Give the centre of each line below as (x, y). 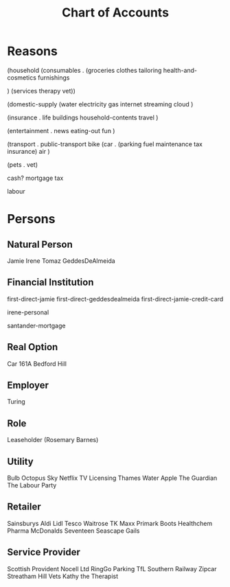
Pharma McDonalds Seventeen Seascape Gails (73, 531)
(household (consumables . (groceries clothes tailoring (84, 70)
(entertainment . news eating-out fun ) (61, 130)
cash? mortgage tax (35, 178)
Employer (28, 385)
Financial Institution (50, 283)
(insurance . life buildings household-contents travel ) (83, 117)
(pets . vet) (23, 164)
